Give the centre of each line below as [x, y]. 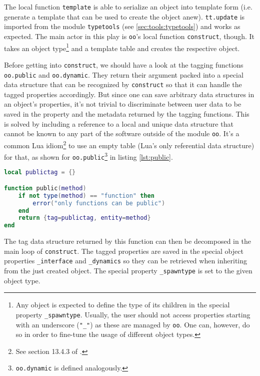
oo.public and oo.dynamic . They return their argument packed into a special [124, 74]
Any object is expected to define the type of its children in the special [123, 305]
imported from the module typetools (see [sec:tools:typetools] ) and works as [122, 26]
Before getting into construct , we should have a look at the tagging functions [124, 64]
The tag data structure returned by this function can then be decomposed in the [127, 241]
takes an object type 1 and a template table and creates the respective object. [122, 47]
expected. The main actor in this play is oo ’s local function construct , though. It [129, 36]
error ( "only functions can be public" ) [99, 203]
